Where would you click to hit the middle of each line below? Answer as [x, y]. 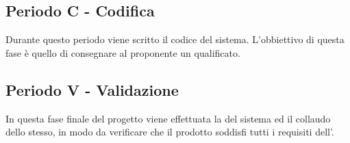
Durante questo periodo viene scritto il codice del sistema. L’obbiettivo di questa [175, 39]
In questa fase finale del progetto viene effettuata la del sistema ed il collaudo [168, 118]
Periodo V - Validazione [92, 89]
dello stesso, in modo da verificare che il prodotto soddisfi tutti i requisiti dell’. [170, 132]
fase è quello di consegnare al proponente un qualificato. [123, 52]
